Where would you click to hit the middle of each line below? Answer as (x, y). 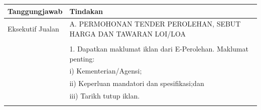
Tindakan (86, 11)
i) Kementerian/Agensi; (106, 71)
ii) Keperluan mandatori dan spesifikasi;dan (137, 83)
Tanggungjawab (35, 11)
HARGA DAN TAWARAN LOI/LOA (128, 33)
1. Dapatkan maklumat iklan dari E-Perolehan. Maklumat (159, 49)
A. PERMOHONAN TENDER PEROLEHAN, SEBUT (155, 24)
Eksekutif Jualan (33, 29)
